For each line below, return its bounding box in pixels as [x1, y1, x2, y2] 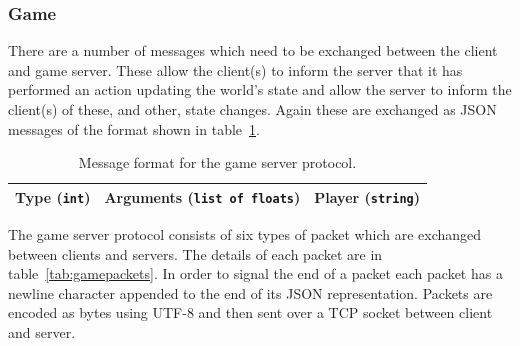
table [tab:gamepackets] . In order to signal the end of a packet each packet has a [8, 263, 503, 284]
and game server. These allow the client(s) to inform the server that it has [8, 59, 463, 80]
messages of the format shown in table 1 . [8, 118, 260, 139]
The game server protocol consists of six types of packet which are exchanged [8, 223, 482, 244]
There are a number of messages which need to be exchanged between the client [8, 40, 498, 61]
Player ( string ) [314, 186, 420, 207]
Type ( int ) [15, 186, 91, 207]
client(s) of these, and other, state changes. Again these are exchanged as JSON [8, 99, 497, 119]
